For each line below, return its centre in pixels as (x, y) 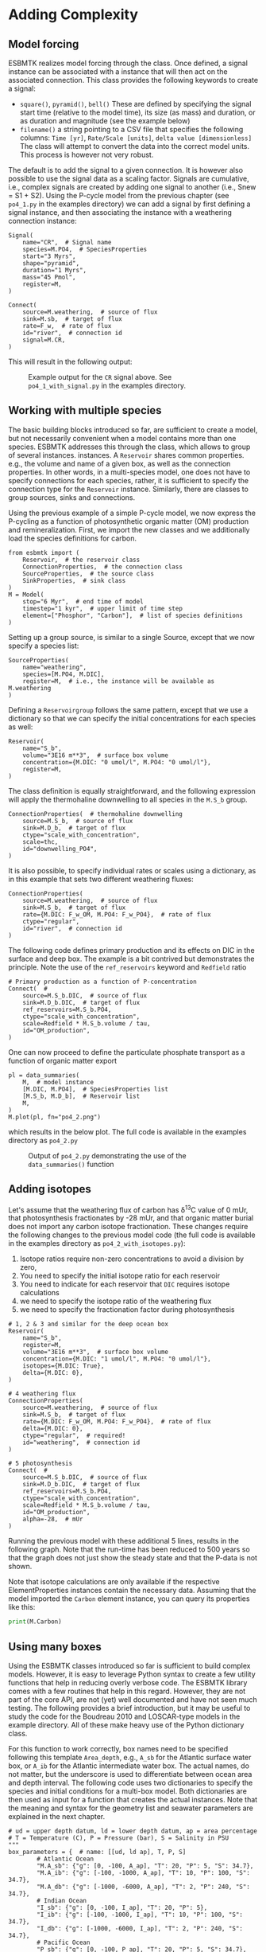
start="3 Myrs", (50, 256)
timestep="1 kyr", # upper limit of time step (102, 608)
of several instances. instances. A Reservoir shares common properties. (126, 455)
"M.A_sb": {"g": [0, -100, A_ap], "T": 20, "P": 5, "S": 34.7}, (145, 1866)
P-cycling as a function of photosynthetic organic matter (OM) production (128, 521)
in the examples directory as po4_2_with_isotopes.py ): (97, 1243)
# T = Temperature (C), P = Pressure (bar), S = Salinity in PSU (118, 1838)
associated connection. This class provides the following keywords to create (133, 80)
